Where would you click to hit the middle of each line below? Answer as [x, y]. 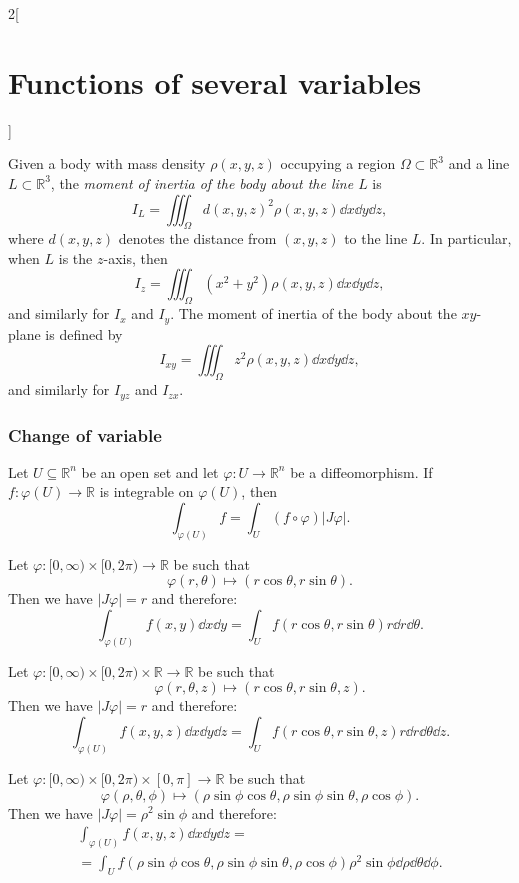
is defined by [84, 333]
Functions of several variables [215, 81]
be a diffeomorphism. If [361, 471]
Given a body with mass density [107, 163]
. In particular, [466, 238]
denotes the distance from [197, 238]
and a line [479, 163]
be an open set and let [150, 471]
